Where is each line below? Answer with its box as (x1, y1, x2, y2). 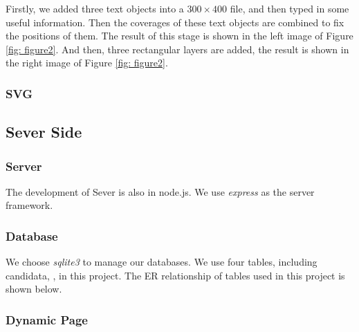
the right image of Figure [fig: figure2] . (6, 55, 168, 70)
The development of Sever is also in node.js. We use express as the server (6, 184, 315, 199)
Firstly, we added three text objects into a (6, 1, 184, 15)
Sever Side (6, 121, 82, 142)
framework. (6, 198, 53, 212)
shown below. (6, 282, 62, 296)
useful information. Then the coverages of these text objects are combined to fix (6, 15, 344, 29)
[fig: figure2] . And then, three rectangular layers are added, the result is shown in (6, 41, 349, 56)
